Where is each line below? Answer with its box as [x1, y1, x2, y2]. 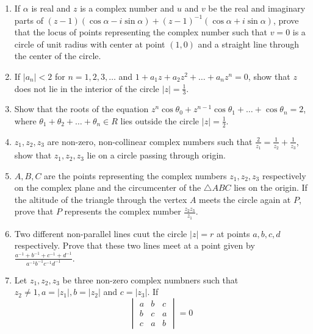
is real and [31, 2, 71, 14]
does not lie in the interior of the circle [14, 82, 159, 94]
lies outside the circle [120, 114, 200, 127]
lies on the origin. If [234, 181, 308, 194]
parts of [14, 13, 43, 26]
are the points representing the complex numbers [44, 169, 227, 182]
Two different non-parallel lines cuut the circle [14, 227, 187, 240]
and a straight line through [198, 37, 300, 50]
